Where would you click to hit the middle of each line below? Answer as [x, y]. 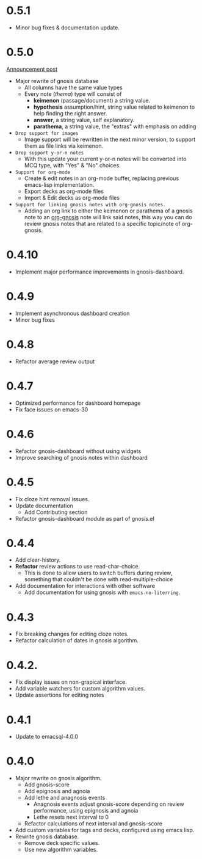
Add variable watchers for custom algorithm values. [80, 689]
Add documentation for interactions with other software [85, 586]
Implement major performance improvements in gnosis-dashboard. [99, 272]
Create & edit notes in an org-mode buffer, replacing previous [102, 178]
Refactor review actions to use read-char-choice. [78, 567]
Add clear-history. [38, 560]
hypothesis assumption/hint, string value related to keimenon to [114, 107]
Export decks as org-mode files [64, 191]
